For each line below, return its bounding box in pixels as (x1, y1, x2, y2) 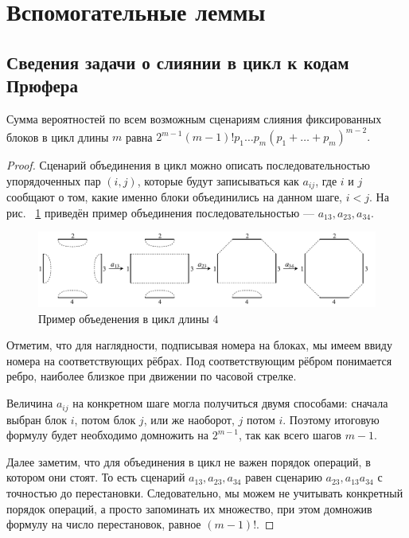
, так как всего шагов (239, 427, 341, 443)
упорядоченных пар (6, 172, 101, 189)
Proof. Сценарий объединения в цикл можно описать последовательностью (6, 157, 371, 173)
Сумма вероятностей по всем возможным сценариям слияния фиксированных (6, 110, 382, 127)
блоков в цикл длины (6, 128, 109, 145)
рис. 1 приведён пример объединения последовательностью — (6, 204, 314, 220)
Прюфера (6, 73, 78, 98)
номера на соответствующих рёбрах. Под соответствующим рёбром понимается (6, 352, 392, 368)
